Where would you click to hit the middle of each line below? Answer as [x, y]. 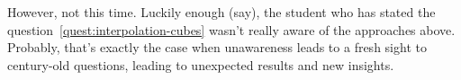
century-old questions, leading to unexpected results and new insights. [201, 64]
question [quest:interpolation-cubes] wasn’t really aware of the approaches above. [231, 29]
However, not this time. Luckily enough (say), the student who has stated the [221, 12]
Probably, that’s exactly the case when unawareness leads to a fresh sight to [217, 47]
